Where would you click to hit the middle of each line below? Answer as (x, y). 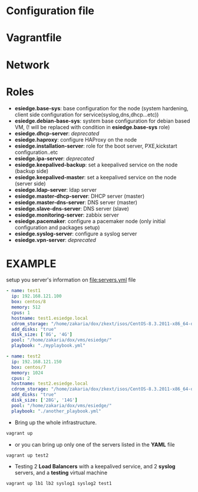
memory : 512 (26, 307)
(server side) (30, 183)
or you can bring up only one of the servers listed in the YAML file (95, 444)
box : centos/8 (29, 302)
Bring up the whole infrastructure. (56, 422)
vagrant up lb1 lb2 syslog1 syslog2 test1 (59, 484)
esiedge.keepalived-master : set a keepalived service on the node (95, 177)
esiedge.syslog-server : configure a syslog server (76, 234)
